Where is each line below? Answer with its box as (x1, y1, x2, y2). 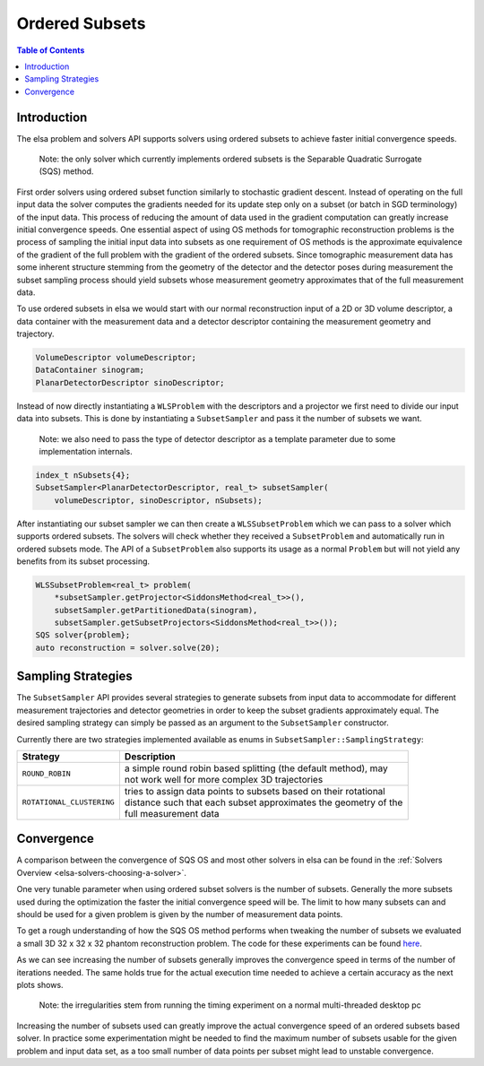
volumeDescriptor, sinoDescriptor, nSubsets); (54, 495, 264, 506)
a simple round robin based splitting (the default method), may (124, 762, 389, 775)
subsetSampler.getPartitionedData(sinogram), (54, 605, 258, 615)
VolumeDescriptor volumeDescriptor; (35, 352, 197, 363)
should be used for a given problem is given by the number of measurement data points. (16, 909, 343, 920)
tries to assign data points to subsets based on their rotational (124, 784, 385, 797)
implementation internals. (39, 446, 134, 457)
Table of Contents (16, 45, 85, 56)
